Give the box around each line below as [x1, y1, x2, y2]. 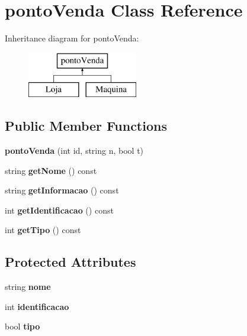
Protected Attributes [5, 253, 136, 271]
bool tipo [5, 320, 40, 332]
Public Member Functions [5, 117, 167, 135]
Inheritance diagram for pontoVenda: [5, 32, 139, 44]
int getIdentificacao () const [5, 203, 114, 216]
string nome [5, 280, 51, 293]
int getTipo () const [5, 224, 81, 236]
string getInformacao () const [5, 184, 119, 196]
